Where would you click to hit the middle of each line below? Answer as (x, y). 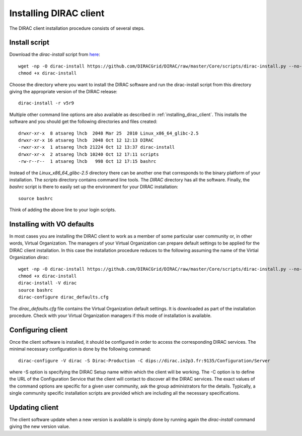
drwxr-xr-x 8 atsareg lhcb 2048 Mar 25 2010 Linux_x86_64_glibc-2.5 (108, 133)
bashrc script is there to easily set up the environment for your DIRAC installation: (94, 187)
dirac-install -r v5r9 (46, 103)
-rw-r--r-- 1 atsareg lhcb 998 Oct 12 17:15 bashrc (87, 162)
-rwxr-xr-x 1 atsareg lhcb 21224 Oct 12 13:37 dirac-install (97, 147)
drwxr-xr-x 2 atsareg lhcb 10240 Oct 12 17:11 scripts (89, 154)
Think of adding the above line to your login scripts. (63, 210)
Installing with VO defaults (52, 224)
